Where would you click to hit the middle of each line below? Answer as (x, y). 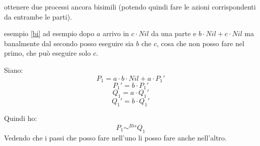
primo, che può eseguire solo (48, 53)
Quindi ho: (21, 118)
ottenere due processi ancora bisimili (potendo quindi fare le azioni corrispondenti (130, 7)
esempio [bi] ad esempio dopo (49, 33)
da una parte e (174, 33)
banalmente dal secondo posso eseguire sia (69, 43)
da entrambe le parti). (38, 16)
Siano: (14, 69)
